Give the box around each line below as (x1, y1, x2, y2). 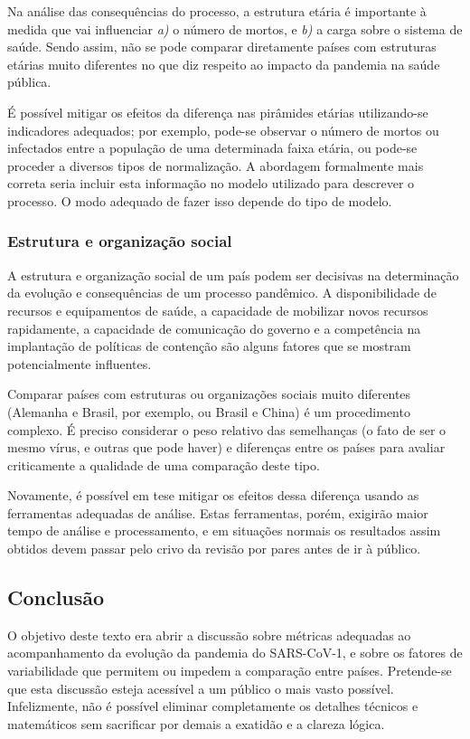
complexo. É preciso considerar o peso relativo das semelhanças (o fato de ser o (7, 420, 446, 439)
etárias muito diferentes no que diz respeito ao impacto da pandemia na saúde (7, 54, 440, 73)
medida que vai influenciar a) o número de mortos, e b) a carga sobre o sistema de (7, 19, 463, 38)
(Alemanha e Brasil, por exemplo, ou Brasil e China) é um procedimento (7, 402, 410, 421)
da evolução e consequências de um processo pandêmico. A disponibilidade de (7, 283, 437, 302)
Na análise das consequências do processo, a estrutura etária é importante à (7, 2, 427, 20)
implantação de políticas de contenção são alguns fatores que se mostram (7, 336, 411, 355)
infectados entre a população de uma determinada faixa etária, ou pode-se (7, 138, 418, 157)
